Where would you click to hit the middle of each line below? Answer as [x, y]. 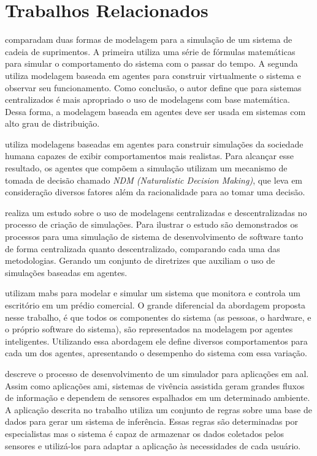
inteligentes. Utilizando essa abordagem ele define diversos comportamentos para [156, 341]
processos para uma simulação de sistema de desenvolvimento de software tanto [154, 237]
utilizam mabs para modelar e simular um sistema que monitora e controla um [153, 293]
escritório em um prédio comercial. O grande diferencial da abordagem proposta [155, 305]
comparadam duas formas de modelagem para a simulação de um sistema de [149, 39]
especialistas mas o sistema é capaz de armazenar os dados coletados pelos [144, 433]
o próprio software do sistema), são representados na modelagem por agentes [149, 329]
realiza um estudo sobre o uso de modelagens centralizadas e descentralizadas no [156, 212]
